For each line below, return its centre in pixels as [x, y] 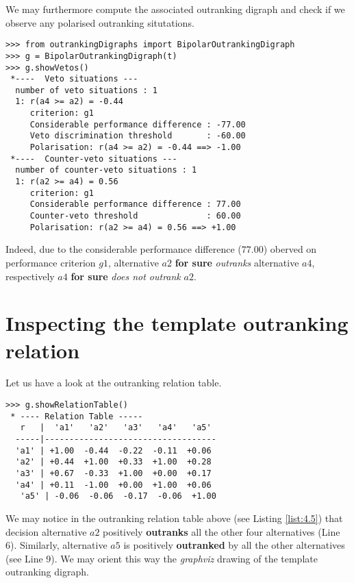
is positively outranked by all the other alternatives [234, 545]
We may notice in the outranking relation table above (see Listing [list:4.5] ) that [174, 518]
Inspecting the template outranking [177, 323]
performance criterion [51, 262]
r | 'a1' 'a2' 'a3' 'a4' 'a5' [116, 428]
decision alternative [46, 531]
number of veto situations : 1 [86, 90]
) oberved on [290, 249]
